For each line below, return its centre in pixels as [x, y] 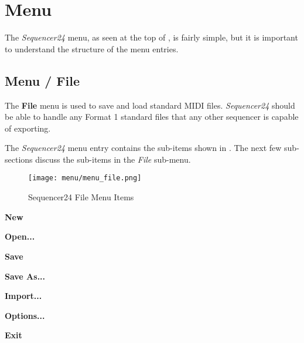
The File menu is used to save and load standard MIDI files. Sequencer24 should [150, 105]
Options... [25, 315]
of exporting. [28, 128]
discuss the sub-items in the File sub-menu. [113, 159]
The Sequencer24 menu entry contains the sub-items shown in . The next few [143, 148]
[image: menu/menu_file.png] [85, 178]
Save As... [25, 276]
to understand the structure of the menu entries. [92, 48]
